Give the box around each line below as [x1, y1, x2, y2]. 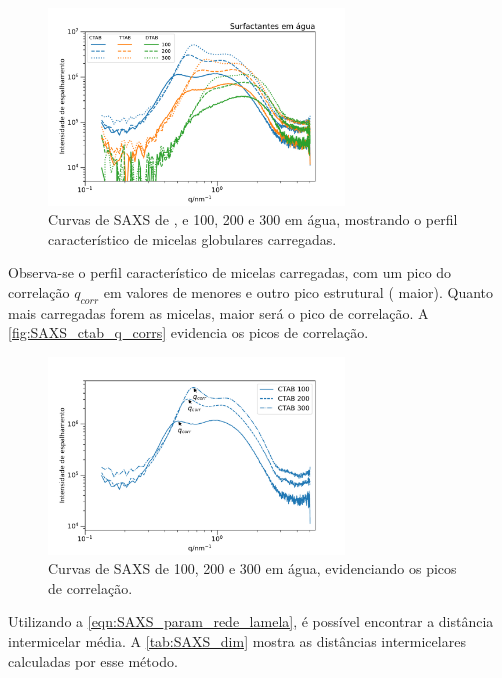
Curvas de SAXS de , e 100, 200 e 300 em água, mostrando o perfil [48, 209, 458, 230]
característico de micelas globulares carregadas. [48, 228, 337, 249]
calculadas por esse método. [8, 650, 178, 671]
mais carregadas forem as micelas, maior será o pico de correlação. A [8, 302, 429, 323]
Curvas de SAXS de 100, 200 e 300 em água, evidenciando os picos [48, 558, 457, 579]
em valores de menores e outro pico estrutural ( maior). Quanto [103, 282, 494, 303]
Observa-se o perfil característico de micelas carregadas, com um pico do [8, 262, 452, 283]
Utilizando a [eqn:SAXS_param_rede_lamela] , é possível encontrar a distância [8, 611, 494, 632]
